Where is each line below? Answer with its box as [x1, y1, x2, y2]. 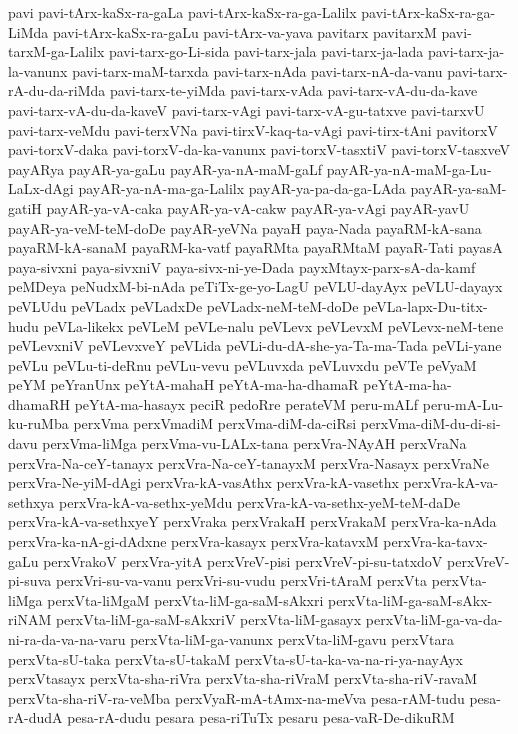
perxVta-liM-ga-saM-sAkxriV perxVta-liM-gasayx [55, 609, 362, 630]
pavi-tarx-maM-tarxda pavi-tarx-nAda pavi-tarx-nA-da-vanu [72, 60, 443, 81]
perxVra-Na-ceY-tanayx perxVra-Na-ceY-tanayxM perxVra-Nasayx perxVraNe [8, 452, 490, 473]
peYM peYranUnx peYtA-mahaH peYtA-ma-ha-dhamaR [8, 374, 359, 395]
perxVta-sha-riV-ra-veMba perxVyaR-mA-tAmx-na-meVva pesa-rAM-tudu [8, 687, 465, 708]
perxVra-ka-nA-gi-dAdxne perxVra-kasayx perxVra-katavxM [8, 531, 379, 552]
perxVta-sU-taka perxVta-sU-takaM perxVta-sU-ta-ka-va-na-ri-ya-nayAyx [8, 648, 463, 669]
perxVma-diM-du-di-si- [360, 413, 501, 434]
